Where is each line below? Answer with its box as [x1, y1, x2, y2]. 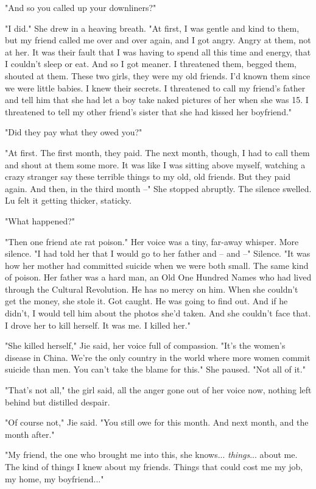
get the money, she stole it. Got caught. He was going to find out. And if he [5, 294, 288, 307]
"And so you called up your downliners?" [5, 1, 156, 13]
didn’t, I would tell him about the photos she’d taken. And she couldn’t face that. [5, 307, 311, 319]
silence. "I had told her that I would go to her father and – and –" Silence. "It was [5, 247, 311, 260]
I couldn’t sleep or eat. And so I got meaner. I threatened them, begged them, [5, 57, 297, 70]
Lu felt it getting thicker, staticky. [5, 194, 132, 207]
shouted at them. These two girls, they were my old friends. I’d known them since [5, 69, 311, 82]
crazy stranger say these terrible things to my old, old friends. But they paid [5, 170, 291, 183]
